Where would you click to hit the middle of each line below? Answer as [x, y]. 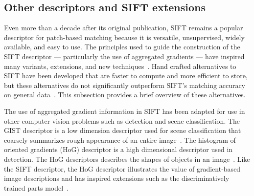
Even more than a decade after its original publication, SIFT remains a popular [124, 28]
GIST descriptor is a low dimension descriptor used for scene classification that [123, 130]
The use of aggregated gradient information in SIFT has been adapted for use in [125, 111]
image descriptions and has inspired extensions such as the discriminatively [117, 178]
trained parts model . [36, 187]
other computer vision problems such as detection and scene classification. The [122, 120]
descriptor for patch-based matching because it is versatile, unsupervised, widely [124, 37]
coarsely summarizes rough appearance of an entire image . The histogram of [120, 140]
